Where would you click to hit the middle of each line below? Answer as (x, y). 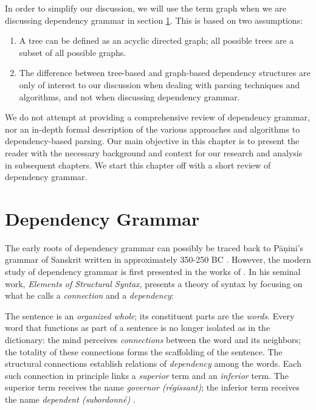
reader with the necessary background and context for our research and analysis (154, 152)
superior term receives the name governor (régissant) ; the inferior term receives (152, 387)
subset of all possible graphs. (73, 52)
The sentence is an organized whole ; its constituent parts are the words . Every (150, 315)
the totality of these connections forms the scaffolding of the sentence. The (144, 351)
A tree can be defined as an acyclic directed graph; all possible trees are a (156, 40)
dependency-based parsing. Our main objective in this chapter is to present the (152, 141)
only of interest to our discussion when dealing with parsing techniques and (160, 84)
